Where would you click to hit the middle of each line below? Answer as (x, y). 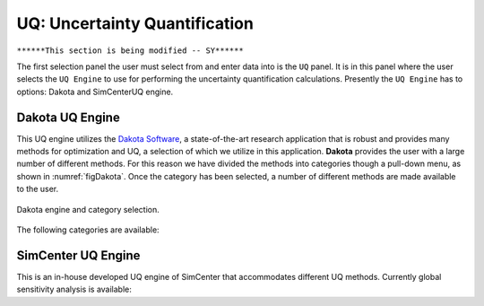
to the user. (37, 189)
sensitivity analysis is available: (74, 289)
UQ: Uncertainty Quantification (135, 23)
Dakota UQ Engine (68, 117)
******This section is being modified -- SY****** (130, 50)
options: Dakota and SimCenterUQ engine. (95, 92)
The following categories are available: (88, 230)
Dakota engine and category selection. (88, 209)
